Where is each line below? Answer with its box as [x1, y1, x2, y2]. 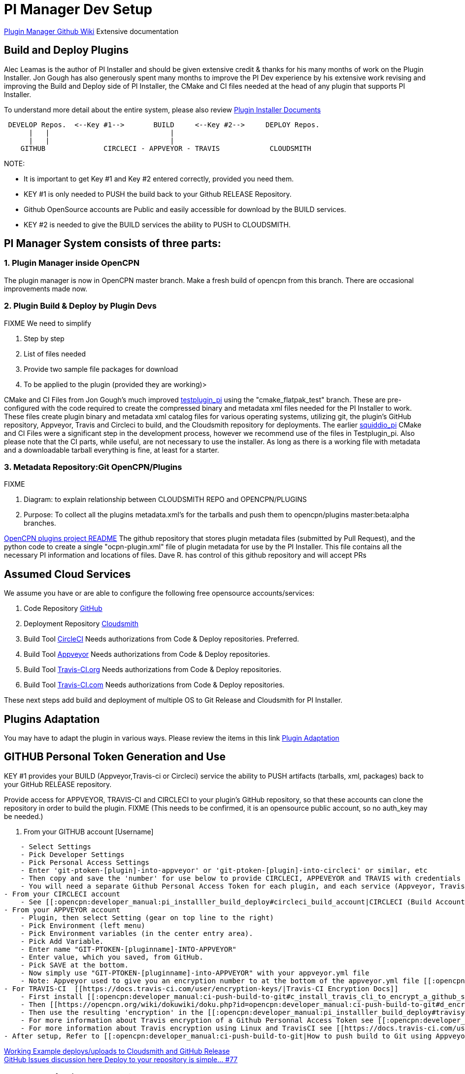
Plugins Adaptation [4, 713, 100, 725]
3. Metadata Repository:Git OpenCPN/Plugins [4, 462, 182, 472]
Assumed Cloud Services [4, 568, 131, 580]
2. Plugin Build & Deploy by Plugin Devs [4, 301, 157, 311]
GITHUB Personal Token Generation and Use [4, 751, 226, 763]
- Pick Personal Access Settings [20, 858, 150, 866]
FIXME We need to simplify [4, 319, 92, 327]
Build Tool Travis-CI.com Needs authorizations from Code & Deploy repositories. [24, 680, 285, 689]
